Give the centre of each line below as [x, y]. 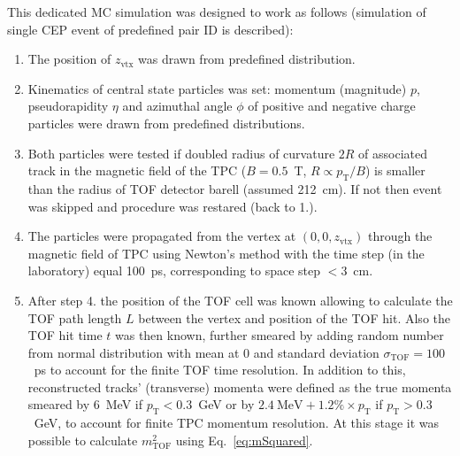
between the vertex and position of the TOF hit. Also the [294, 317]
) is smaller [395, 170]
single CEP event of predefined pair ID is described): [150, 29]
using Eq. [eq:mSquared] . [244, 440]
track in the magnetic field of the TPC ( [137, 170]
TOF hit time [65, 335]
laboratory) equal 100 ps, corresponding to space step [174, 271]
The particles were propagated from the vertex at [162, 236]
